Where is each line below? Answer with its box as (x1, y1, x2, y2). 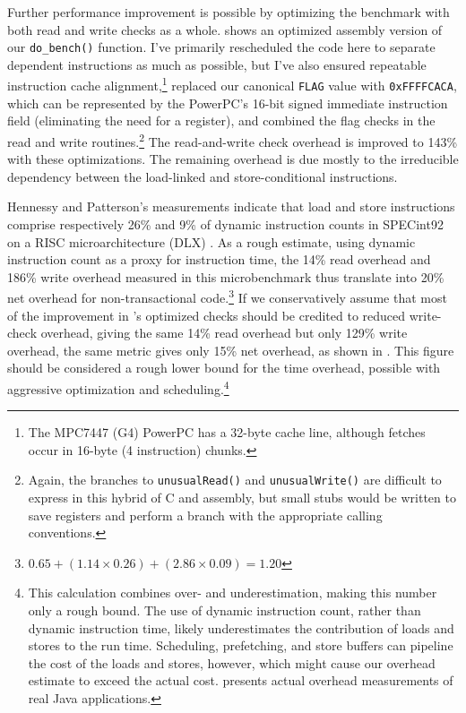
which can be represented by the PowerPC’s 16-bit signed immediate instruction (7, 93, 448, 112)
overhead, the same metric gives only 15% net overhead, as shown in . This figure (7, 340, 454, 359)
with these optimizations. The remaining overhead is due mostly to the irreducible (7, 150, 459, 168)
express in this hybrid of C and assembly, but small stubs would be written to (28, 488, 456, 507)
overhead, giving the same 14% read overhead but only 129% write (40, 323, 408, 342)
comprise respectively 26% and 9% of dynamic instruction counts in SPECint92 (7, 214, 444, 233)
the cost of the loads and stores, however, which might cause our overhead (28, 653, 436, 672)
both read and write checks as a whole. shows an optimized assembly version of (7, 20, 443, 39)
